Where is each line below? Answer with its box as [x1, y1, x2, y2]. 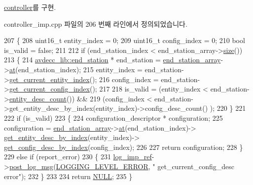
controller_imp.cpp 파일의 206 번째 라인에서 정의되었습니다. [4, 18, 187, 29]
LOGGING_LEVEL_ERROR [56, 161, 148, 171]
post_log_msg [9, 161, 54, 171]
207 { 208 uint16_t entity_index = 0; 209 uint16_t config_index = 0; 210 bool [4, 35, 245, 46]
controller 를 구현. [4, 2, 56, 12]
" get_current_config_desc [152, 161, 234, 171]
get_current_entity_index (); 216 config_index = [9, 74, 159, 84]
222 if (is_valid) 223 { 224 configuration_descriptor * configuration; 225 [4, 112, 223, 123]
